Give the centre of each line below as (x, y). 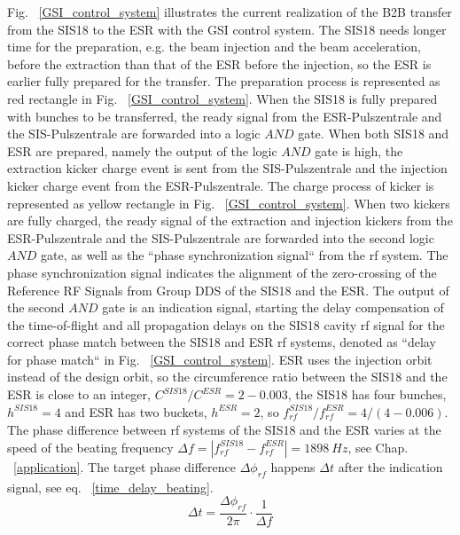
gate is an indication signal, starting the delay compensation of (273, 307)
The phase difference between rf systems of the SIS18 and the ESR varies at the (224, 430)
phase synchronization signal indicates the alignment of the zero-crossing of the (222, 272)
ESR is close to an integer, (79, 394)
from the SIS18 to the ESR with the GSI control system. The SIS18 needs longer (227, 29)
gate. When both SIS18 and (374, 134)
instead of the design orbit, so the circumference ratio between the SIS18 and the (227, 377)
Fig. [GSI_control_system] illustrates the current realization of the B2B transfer (230, 12)
